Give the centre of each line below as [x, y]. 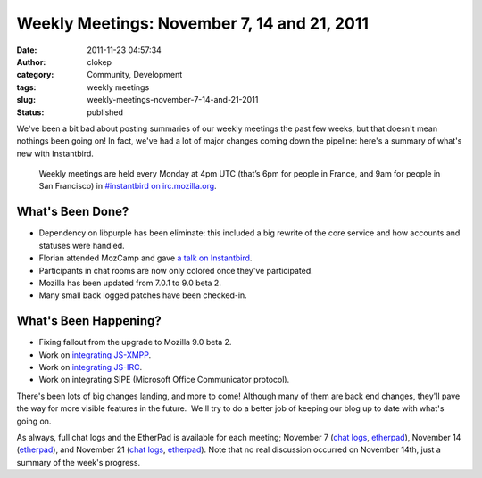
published [105, 112]
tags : [26, 87]
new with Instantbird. [55, 153]
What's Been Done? [73, 212]
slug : [26, 100]
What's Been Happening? [89, 321]
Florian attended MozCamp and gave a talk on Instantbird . [145, 258]
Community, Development [135, 75]
